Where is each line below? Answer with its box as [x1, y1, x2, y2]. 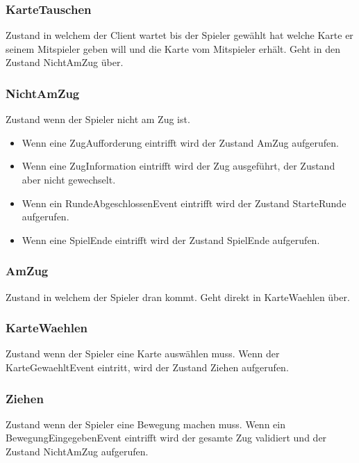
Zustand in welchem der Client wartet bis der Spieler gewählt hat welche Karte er [6, 28, 353, 42]
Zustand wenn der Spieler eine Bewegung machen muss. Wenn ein [6, 416, 285, 431]
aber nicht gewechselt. [22, 172, 116, 186]
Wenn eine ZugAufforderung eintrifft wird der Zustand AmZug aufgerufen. [22, 135, 339, 149]
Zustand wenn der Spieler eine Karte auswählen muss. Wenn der [6, 346, 280, 361]
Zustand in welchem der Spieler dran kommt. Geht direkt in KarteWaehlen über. [6, 289, 350, 304]
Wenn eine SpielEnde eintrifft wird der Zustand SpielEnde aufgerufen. [22, 232, 320, 247]
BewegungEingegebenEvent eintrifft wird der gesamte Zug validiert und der [6, 430, 327, 445]
